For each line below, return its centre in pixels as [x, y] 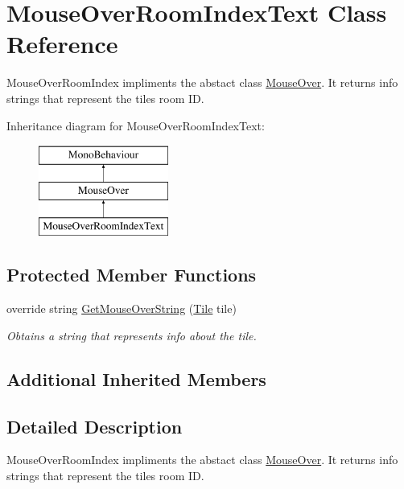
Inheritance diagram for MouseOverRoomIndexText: [136, 125]
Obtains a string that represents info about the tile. [132, 335]
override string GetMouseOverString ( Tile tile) [122, 308]
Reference [62, 44]
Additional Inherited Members [136, 378]
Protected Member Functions [132, 275]
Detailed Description [95, 426]
